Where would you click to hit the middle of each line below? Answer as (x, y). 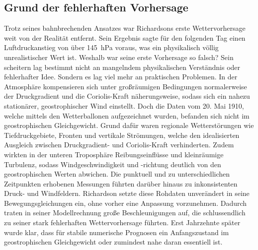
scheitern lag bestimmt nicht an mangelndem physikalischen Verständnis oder (122, 67)
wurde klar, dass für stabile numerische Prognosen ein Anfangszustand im (117, 232)
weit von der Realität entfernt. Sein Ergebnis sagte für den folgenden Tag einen (125, 37)
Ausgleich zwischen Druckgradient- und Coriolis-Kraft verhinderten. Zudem (119, 145)
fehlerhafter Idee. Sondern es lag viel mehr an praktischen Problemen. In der (121, 77)
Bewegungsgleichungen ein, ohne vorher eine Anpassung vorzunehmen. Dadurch (126, 203)
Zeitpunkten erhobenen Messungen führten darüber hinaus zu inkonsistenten (121, 183)
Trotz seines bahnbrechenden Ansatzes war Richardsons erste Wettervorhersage (125, 28)
